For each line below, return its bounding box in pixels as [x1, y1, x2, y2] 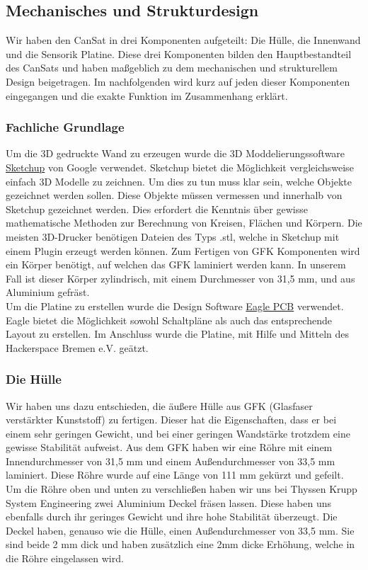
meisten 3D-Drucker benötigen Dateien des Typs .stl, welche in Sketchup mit [6, 229, 340, 244]
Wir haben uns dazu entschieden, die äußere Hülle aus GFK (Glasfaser [6, 398, 313, 413]
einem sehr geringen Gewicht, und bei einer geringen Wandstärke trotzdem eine [6, 426, 350, 440]
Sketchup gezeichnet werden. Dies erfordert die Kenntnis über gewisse [6, 201, 308, 216]
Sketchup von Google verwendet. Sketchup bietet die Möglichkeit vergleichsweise [6, 159, 354, 174]
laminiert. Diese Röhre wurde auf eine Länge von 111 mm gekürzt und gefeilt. [6, 467, 344, 482]
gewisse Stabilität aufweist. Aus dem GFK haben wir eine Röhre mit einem [6, 440, 333, 455]
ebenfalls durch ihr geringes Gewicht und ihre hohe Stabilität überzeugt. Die [6, 509, 338, 524]
